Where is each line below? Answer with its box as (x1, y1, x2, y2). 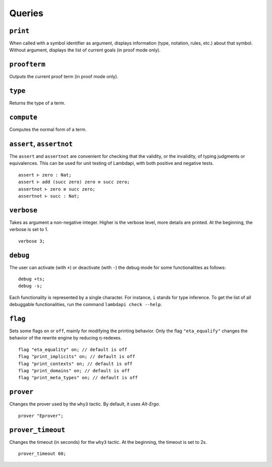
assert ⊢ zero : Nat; (18, 172, 72, 178)
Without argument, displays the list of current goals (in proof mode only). (9, 47, 161, 53)
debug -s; (18, 283, 42, 289)
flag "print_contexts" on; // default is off (18, 361, 133, 367)
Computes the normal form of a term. (9, 127, 87, 133)
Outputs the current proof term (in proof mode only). (9, 74, 118, 80)
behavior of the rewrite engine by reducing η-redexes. (9, 335, 122, 341)
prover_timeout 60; (18, 451, 66, 456)
